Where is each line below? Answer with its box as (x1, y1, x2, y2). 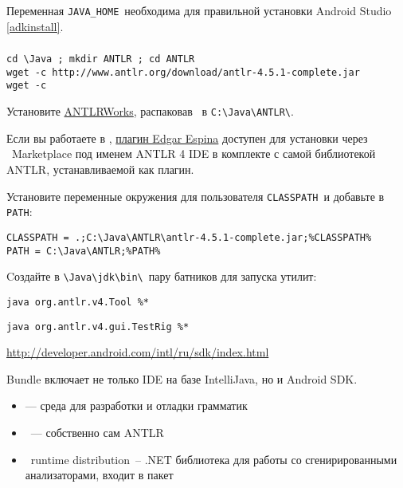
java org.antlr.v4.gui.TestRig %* (6, 321, 190, 333)
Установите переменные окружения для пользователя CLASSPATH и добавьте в (6, 187, 385, 204)
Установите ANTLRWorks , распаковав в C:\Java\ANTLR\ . (6, 103, 294, 120)
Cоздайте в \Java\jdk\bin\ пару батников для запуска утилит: (6, 268, 317, 285)
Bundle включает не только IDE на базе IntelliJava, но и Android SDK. (6, 370, 358, 387)
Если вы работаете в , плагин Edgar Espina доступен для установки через (6, 129, 368, 146)
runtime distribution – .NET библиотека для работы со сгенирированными (30, 451, 397, 467)
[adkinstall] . (6, 18, 64, 34)
